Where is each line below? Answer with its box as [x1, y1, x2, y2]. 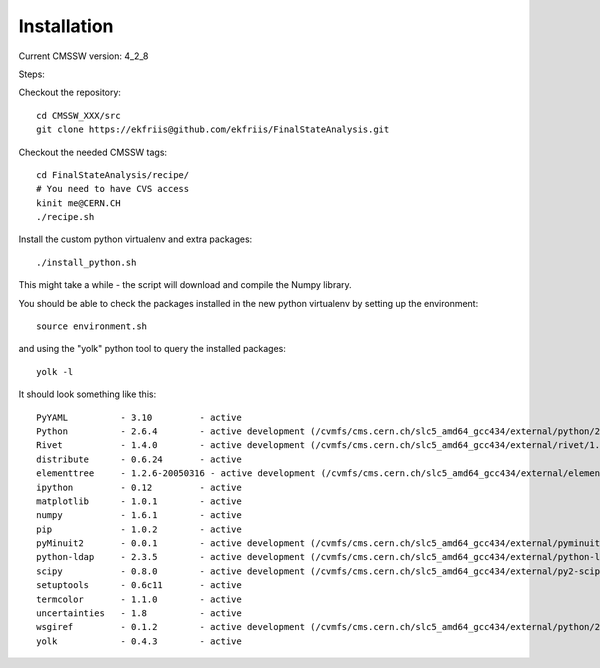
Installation [18, 15, 114, 37]
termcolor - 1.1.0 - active [36, 593, 242, 605]
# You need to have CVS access [36, 183, 190, 195]
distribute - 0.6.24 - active [36, 453, 242, 465]
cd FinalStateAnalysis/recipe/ [36, 169, 190, 180]
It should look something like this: [18, 388, 157, 400]
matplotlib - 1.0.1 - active [36, 495, 242, 507]
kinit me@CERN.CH [36, 197, 121, 209]
